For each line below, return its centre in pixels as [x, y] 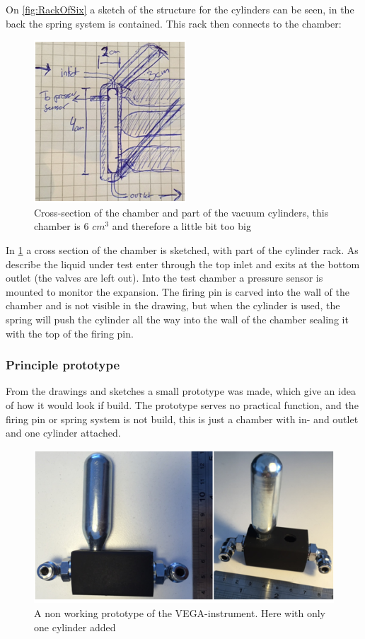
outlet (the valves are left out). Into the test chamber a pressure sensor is [164, 278]
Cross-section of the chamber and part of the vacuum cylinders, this [181, 212]
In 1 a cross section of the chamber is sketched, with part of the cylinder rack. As [182, 249]
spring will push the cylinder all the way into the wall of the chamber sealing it [177, 319]
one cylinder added [75, 627]
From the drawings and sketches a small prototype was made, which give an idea [181, 391]
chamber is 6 [62, 226]
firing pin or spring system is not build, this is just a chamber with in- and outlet [182, 419]
